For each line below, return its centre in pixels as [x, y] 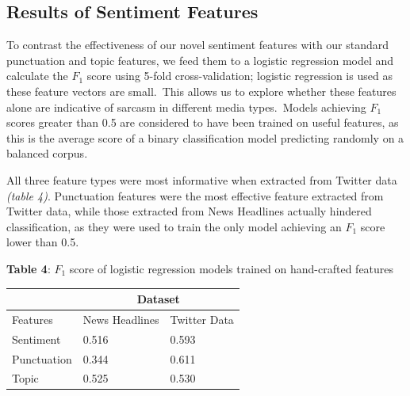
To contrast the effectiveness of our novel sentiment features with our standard [198, 45]
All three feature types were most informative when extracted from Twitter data [202, 179]
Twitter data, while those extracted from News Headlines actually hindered [189, 211]
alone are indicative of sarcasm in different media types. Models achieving [186, 107]
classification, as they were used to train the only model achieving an [174, 226]
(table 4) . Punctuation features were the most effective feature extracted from [195, 195]
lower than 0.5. [43, 242]
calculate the [37, 76]
